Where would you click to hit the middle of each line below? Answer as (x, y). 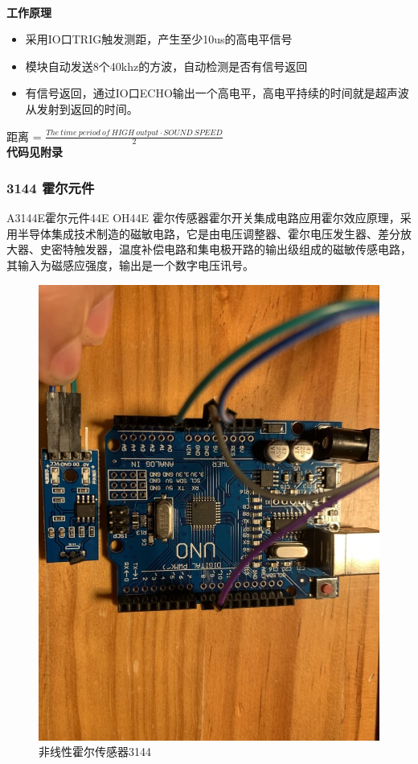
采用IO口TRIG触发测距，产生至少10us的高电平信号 (159, 39)
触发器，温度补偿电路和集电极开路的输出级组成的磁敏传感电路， (242, 249)
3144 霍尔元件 (51, 187)
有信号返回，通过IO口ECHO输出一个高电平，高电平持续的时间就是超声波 (217, 93)
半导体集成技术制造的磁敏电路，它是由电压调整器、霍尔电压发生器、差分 (209, 233)
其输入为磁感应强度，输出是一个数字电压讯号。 (130, 264)
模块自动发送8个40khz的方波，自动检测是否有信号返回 (166, 66)
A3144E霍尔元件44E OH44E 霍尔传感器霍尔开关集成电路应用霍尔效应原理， (203, 218)
